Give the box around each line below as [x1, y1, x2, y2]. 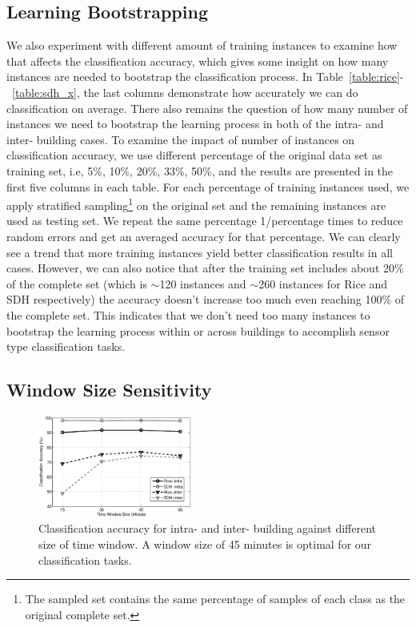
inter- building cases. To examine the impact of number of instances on [6, 131, 355, 147]
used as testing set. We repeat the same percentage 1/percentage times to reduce [6, 212, 403, 229]
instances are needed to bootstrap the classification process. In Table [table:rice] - [6, 68, 404, 85]
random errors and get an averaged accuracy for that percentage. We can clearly [6, 227, 401, 244]
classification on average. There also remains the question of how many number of [6, 99, 408, 116]
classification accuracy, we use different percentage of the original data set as [6, 147, 382, 163]
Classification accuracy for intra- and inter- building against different [38, 520, 377, 537]
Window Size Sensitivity [6, 377, 212, 402]
